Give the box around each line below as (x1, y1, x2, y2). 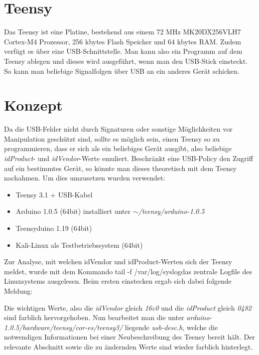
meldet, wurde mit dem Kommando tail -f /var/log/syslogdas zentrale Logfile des (4, 266, 252, 276)
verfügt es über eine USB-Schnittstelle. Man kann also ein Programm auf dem (4, 46, 243, 56)
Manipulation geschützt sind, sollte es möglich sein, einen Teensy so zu (4, 133, 220, 144)
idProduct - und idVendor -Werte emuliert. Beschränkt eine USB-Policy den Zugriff (4, 153, 253, 163)
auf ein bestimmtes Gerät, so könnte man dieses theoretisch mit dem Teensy (4, 163, 237, 173)
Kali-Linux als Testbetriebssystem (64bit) (15, 239, 143, 250)
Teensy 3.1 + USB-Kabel (15, 189, 93, 199)
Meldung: (4, 285, 33, 296)
